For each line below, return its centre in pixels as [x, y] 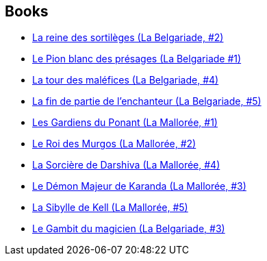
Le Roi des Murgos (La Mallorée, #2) [114, 144]
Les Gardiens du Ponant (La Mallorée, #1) [125, 123]
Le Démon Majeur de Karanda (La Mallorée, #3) [139, 186]
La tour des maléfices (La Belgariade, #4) [126, 80]
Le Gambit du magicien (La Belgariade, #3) [129, 229]
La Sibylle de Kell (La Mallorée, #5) [110, 208]
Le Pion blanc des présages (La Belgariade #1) [137, 59]
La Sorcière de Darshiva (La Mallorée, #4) [126, 165]
